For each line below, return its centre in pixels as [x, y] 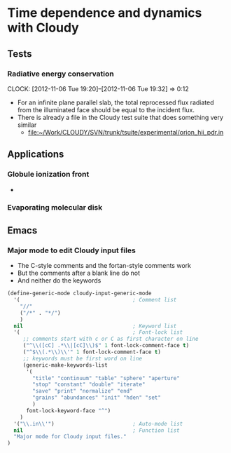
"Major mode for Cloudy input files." [70, 437]
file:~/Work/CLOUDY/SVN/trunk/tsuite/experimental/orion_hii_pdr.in [126, 132]
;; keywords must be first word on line [82, 358]
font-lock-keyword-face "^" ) [68, 411]
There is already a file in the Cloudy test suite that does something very [120, 117]
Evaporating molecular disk [55, 208]
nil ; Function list [97, 430]
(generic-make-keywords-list [65, 365]
